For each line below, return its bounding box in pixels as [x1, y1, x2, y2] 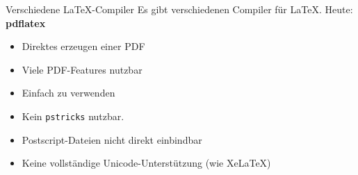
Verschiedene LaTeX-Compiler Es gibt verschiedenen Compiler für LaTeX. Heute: [6, 2, 353, 16]
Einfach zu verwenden [22, 85, 115, 100]
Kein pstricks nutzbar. [22, 108, 124, 123]
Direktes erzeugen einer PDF [22, 39, 145, 53]
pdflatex [6, 15, 46, 30]
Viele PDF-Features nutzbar [22, 62, 143, 76]
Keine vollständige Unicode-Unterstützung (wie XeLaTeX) [22, 156, 271, 170]
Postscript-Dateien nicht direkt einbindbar [22, 132, 202, 147]
